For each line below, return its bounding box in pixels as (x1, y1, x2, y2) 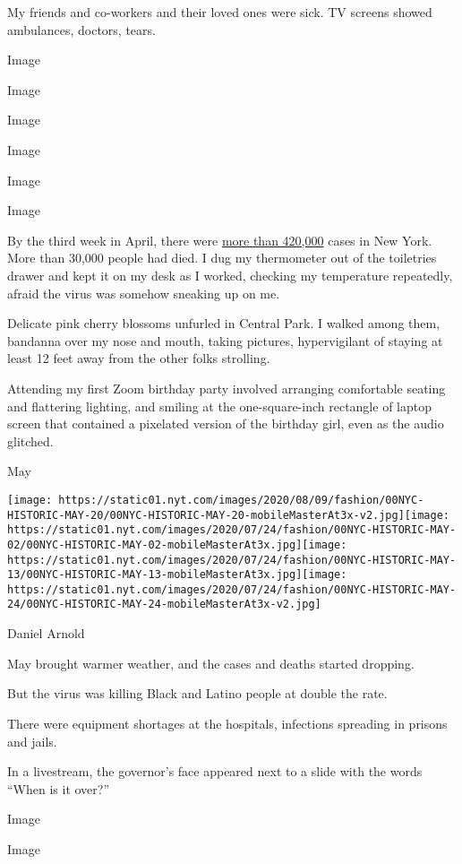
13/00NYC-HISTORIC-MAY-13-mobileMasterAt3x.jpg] (7, 568, 303, 582)
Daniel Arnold (7, 624, 85, 643)
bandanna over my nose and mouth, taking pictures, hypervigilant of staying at (7, 331, 443, 350)
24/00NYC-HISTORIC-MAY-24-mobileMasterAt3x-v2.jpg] (7, 598, 321, 611)
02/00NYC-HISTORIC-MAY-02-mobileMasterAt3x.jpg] (7, 538, 303, 551)
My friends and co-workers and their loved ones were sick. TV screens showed (7, 3, 432, 21)
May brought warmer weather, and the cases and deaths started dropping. (7, 653, 415, 672)
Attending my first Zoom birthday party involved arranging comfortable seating (7, 378, 446, 397)
